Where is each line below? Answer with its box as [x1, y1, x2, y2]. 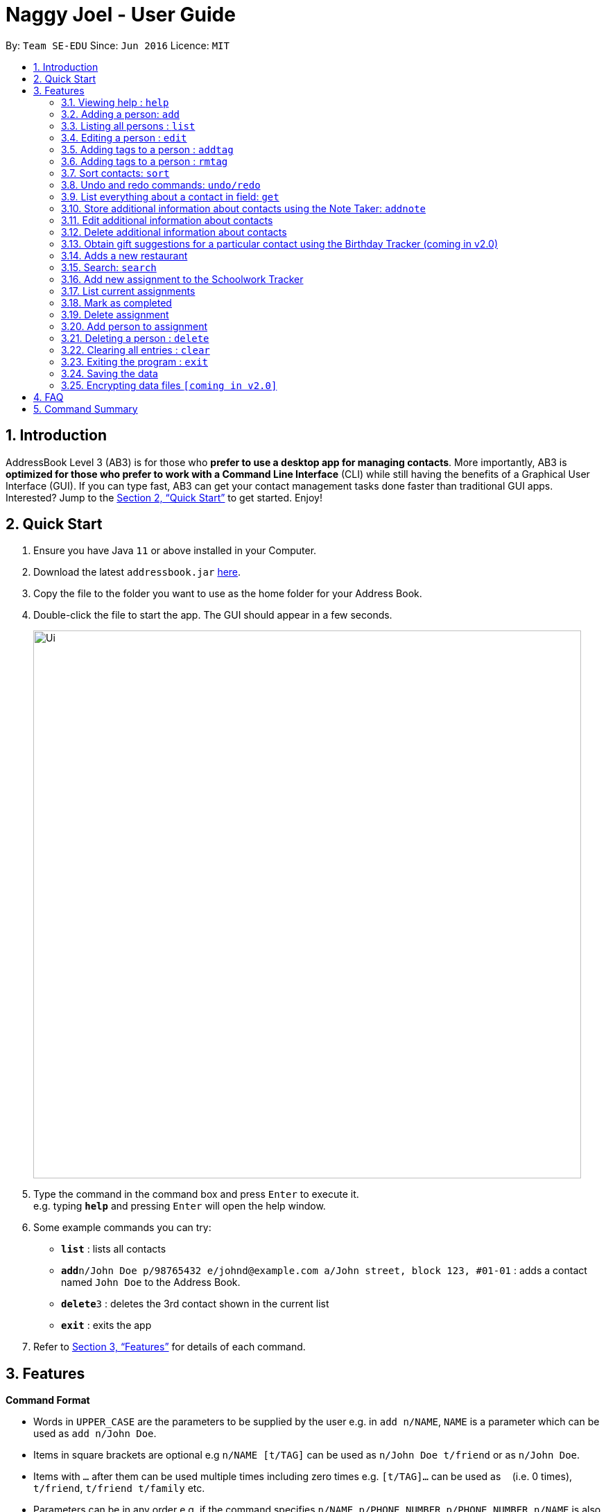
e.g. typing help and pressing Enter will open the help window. [33, 1200, 326, 1212]
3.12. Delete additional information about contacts [61, 225, 287, 238]
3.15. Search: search [61, 261, 157, 273]
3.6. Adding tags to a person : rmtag [61, 155, 228, 167]
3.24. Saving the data [61, 367, 158, 379]
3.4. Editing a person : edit [61, 131, 187, 144]
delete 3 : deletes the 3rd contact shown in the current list [61, 1298, 329, 1310]
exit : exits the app [61, 1319, 152, 1332]
